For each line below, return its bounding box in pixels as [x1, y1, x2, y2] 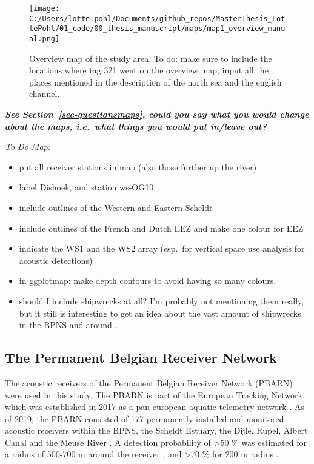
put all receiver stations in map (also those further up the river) [19, 160, 257, 173]
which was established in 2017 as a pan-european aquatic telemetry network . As [5, 400, 304, 413]
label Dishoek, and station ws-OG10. [19, 181, 156, 193]
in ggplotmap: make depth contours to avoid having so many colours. [19, 274, 276, 287]
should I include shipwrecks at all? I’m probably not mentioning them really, [19, 294, 304, 307]
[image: [29, 4, 60, 13]
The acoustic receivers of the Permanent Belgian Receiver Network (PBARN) [5, 376, 293, 389]
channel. [29, 87, 60, 100]
